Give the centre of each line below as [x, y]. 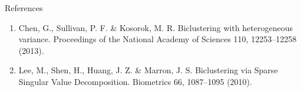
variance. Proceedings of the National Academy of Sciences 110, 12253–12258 [158, 39]
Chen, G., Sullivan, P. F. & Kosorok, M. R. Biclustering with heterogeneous [156, 27]
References [24, 8]
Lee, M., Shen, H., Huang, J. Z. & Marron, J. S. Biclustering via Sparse [148, 70]
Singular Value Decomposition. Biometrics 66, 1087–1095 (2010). [135, 81]
